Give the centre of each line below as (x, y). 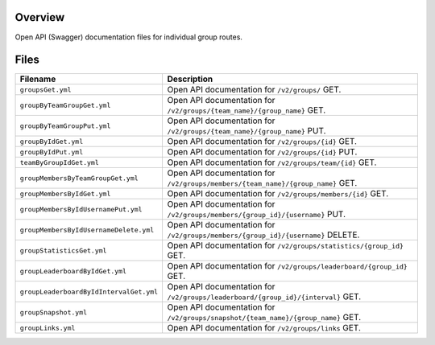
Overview (40, 17)
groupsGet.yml (46, 90)
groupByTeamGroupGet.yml (65, 105)
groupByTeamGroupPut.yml (65, 126)
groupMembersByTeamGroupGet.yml (79, 178)
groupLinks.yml (48, 328)
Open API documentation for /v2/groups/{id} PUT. (262, 152)
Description (190, 79)
